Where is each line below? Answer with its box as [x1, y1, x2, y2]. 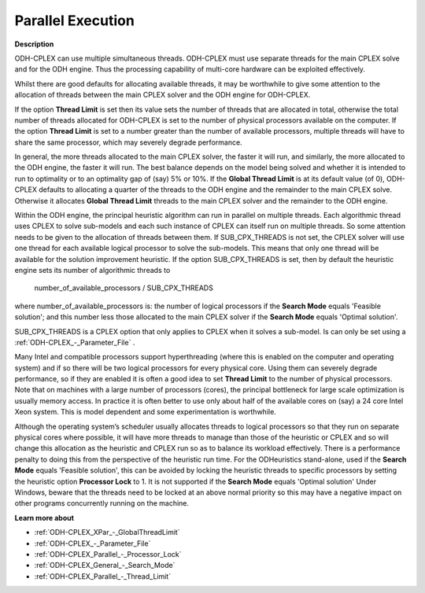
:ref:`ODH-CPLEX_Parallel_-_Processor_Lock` [34, 549, 182, 558]
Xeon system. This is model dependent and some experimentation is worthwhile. [14, 407, 277, 417]
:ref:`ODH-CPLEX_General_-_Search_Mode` [34, 561, 176, 570]
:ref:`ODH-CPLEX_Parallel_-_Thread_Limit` [34, 571, 172, 581]
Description [14, 39, 54, 49]
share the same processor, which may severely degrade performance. [14, 138, 243, 147]
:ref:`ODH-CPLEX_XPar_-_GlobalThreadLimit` [34, 528, 180, 537]
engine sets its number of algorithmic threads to [14, 265, 171, 274]
